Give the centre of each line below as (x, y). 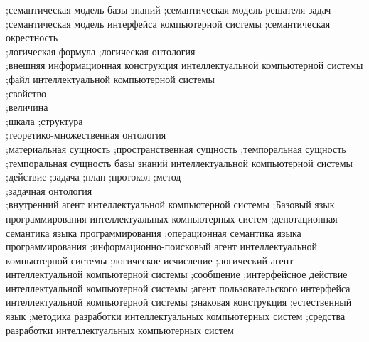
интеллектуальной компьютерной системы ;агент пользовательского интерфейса (178, 288)
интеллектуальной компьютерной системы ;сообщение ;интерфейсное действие (177, 274)
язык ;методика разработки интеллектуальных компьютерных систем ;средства (176, 316)
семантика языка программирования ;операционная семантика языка (154, 232)
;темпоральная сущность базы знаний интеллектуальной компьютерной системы (179, 162)
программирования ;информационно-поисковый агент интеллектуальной (162, 246)
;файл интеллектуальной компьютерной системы (110, 79)
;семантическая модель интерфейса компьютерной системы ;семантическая (168, 23)
